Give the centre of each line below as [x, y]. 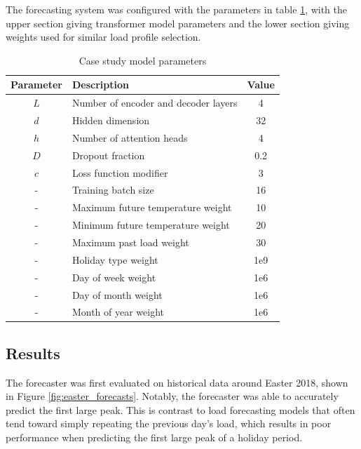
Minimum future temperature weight [151, 225]
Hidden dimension [111, 120]
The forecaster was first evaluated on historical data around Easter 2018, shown [177, 382]
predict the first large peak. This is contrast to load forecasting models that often [180, 409]
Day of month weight [117, 294]
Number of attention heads [130, 137]
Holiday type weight [115, 259]
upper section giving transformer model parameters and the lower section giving [178, 23]
